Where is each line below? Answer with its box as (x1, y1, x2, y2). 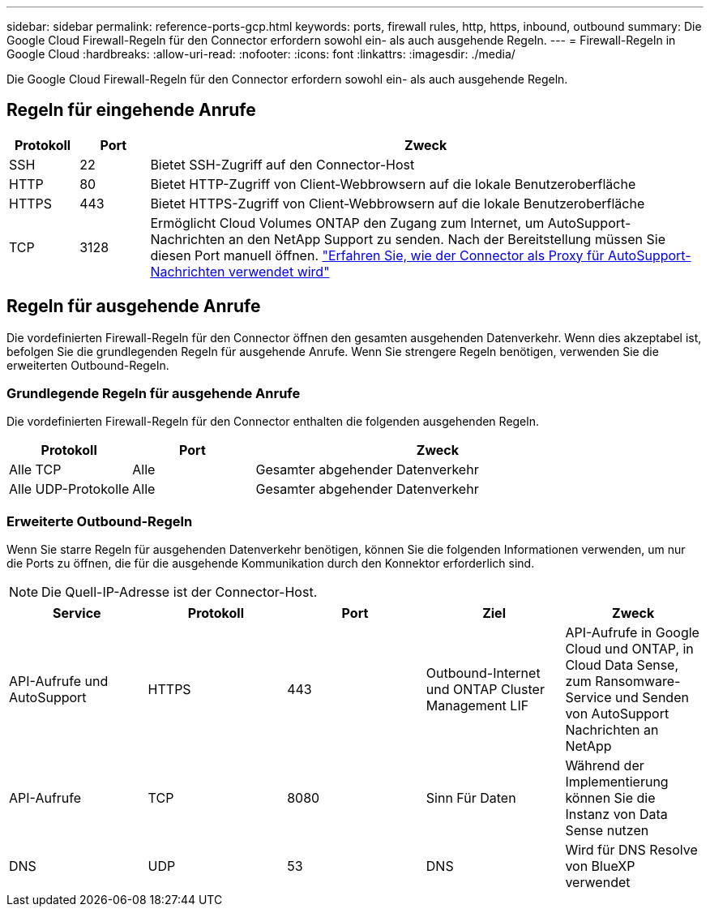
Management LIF (426, 697, 529, 714)
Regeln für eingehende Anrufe (6, 100, 256, 121)
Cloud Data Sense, (565, 657, 679, 674)
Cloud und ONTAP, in (565, 641, 694, 658)
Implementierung (565, 774, 669, 791)
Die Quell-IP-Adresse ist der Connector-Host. (41, 584, 318, 601)
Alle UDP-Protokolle (9, 481, 130, 498)
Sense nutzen (565, 822, 649, 839)
